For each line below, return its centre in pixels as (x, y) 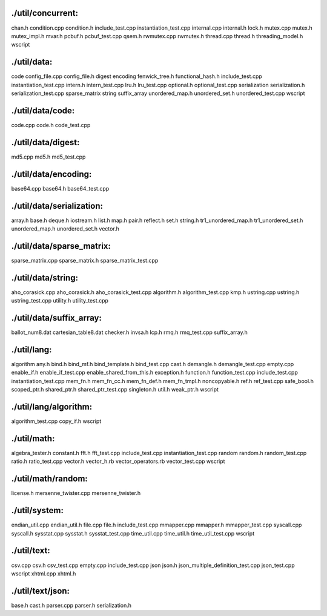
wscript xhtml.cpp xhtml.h (44, 573)
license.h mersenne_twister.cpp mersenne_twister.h (76, 493)
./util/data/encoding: (51, 174)
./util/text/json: (40, 591)
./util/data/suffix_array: (57, 318)
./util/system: (37, 510)
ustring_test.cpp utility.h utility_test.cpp (60, 301)
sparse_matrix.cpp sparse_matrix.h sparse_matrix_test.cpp (85, 260)
